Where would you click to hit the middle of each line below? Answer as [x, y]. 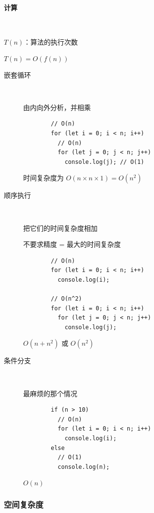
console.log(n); [84, 467]
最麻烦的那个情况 [50, 393]
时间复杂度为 [43, 178]
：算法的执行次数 [51, 42]
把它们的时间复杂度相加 [60, 228]
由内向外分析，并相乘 [57, 107]
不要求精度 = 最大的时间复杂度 [72, 244]
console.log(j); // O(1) [104, 162]
